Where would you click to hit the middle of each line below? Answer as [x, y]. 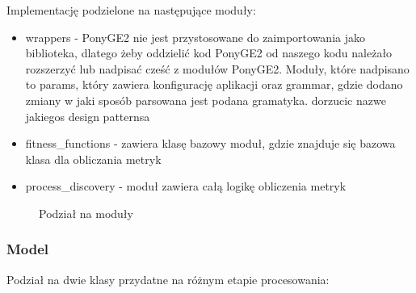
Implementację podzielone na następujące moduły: [131, 10]
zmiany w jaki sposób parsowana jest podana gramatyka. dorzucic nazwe [206, 100]
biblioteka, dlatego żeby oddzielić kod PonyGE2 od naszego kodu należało [209, 53]
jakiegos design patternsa [88, 116]
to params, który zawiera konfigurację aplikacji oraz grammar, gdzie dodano [214, 84]
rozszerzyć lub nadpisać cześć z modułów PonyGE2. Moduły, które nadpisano [217, 68]
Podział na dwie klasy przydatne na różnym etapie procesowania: [168, 279]
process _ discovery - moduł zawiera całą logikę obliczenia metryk [186, 186]
